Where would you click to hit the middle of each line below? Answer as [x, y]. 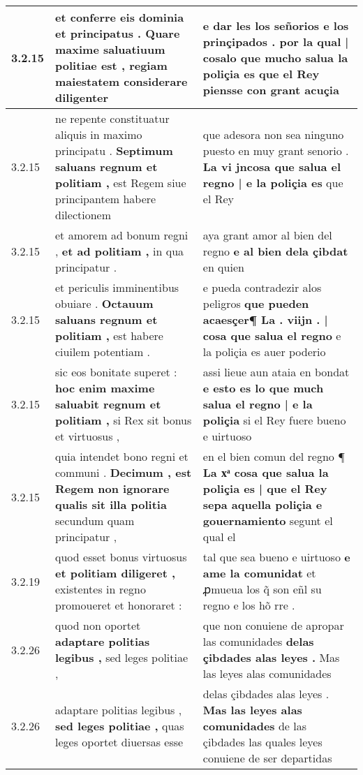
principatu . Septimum [114, 150]
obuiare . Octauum [104, 303]
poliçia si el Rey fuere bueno [274, 420]
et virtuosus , [88, 436]
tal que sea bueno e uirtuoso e [276, 557]
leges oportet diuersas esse [119, 742]
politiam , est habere [109, 335]
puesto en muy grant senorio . [276, 150]
